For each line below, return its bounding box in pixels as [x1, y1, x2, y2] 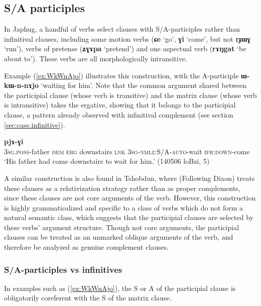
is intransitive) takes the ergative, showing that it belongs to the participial [4, 99, 236, 110]
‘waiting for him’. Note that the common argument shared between [41, 80, 246, 90]
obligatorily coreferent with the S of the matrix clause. [4, 292, 172, 303]
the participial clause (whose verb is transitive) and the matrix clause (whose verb [4, 89, 257, 100]
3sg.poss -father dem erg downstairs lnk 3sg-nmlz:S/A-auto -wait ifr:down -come [4, 146, 250, 156]
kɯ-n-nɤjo [4, 80, 39, 90]
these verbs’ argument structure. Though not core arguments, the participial [4, 222, 239, 232]
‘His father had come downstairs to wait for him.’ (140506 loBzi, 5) [4, 156, 210, 166]
